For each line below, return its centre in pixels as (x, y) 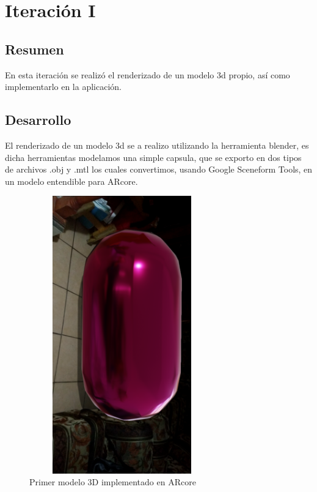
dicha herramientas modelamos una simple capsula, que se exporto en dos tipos (153, 157)
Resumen (35, 49)
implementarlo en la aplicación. (63, 87)
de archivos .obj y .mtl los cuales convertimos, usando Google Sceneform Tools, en (159, 169)
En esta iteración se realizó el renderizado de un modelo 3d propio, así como (148, 74)
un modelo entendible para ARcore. (71, 181)
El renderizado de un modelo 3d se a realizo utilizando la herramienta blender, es (157, 145)
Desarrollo (38, 120)
